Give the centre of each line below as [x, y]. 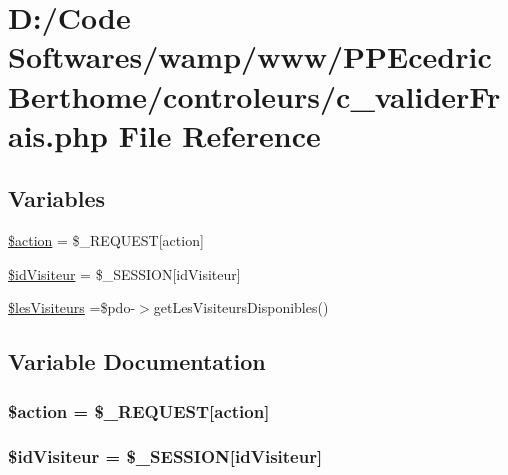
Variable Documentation [137, 361]
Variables [57, 198]
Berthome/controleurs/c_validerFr [254, 95]
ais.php [58, 134]
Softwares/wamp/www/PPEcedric [250, 56]
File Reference [219, 134]
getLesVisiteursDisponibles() [241, 307]
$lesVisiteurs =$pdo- [72, 307]
